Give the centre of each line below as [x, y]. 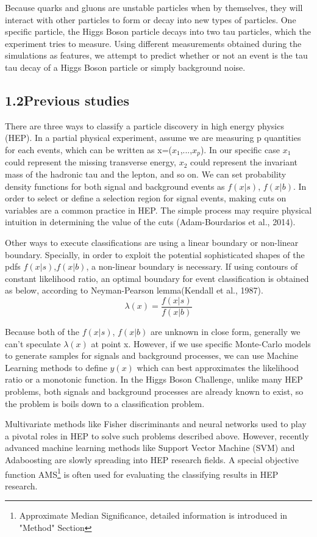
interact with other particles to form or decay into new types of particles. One [151, 19]
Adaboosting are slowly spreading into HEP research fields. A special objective [152, 459]
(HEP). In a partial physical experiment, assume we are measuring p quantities [153, 138]
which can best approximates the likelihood [218, 367]
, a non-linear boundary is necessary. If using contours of [192, 266]
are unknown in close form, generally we [226, 331]
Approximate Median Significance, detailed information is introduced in [153, 515]
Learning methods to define [56, 367]
